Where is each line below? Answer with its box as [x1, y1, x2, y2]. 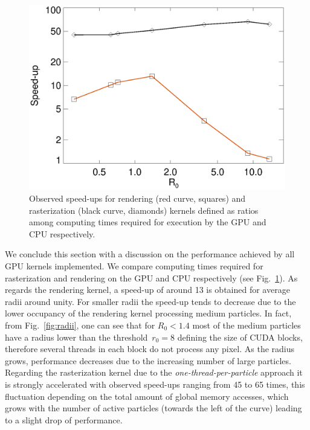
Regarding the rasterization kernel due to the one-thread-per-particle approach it [5, 366, 303, 379]
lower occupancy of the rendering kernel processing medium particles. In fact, [5, 307, 292, 319]
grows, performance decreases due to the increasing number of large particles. [5, 354, 291, 367]
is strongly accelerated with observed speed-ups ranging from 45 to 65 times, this [5, 377, 305, 390]
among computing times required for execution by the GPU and [29, 216, 266, 228]
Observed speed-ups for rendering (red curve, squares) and [29, 192, 246, 204]
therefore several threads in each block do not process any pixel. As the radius [5, 342, 295, 355]
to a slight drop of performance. [5, 413, 123, 426]
